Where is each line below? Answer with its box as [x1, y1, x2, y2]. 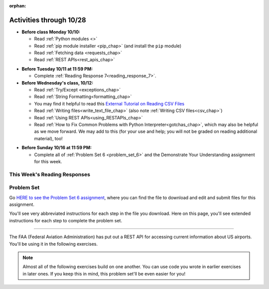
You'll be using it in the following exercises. [9, 241, 98, 247]
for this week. [34, 158, 62, 164]
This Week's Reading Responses [9, 171, 91, 178]
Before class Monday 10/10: [21, 29, 81, 35]
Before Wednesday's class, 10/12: [21, 80, 94, 86]
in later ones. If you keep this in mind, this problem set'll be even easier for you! [22, 271, 186, 277]
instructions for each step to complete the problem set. [9, 217, 122, 223]
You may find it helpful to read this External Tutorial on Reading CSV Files [34, 100, 185, 106]
